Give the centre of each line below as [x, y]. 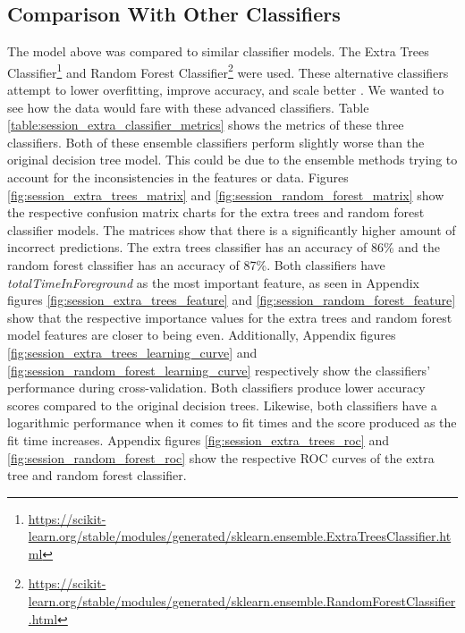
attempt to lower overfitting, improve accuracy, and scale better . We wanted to [226, 90]
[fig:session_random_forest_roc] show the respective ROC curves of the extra [221, 457]
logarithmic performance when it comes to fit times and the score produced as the [232, 422]
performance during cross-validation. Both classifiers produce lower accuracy [216, 388]
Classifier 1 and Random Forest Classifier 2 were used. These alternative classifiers [228, 71]
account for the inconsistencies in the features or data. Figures [178, 177]
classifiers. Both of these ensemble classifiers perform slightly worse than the [216, 142]
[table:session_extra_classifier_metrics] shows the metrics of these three [206, 125]
